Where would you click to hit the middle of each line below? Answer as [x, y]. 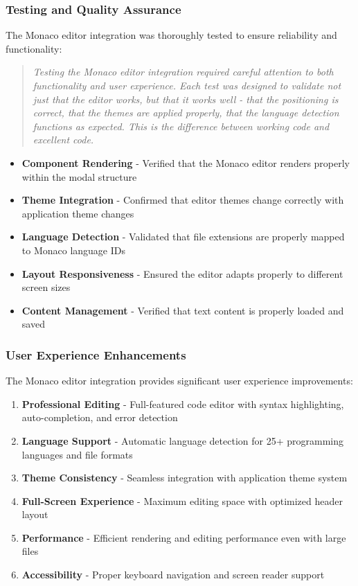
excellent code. [63, 140]
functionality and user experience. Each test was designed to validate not [187, 85]
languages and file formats [77, 454]
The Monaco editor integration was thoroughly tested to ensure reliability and [171, 35]
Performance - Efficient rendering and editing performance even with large [184, 537]
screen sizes [46, 287]
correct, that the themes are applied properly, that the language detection [186, 113]
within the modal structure [79, 176]
